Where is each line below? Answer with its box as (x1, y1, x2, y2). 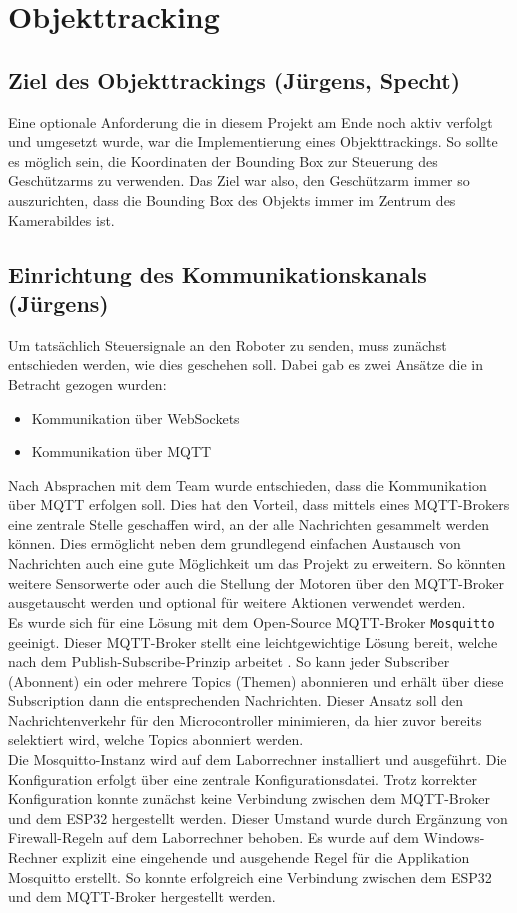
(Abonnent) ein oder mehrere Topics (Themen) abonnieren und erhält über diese (8, 670, 504, 691)
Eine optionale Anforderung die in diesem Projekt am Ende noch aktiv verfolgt (8, 111, 493, 132)
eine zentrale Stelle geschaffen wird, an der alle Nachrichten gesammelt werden (8, 513, 489, 534)
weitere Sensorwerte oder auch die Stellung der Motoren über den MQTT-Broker (8, 572, 505, 593)
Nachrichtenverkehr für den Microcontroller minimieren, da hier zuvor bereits (8, 709, 482, 730)
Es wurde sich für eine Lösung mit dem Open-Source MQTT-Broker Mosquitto (8, 611, 495, 632)
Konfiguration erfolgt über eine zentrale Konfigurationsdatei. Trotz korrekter (8, 768, 478, 789)
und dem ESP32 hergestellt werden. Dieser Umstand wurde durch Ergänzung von (8, 807, 508, 828)
